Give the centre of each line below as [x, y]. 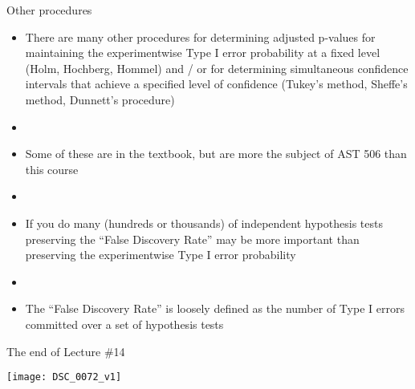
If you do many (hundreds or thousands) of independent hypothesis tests [204, 223]
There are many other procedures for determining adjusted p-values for [200, 36]
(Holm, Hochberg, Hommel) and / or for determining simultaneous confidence [217, 68]
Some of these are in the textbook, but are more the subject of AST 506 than [216, 154]
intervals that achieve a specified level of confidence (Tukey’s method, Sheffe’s [216, 84]
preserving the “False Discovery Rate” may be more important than [192, 239]
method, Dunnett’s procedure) [100, 99]
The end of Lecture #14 [66, 351]
